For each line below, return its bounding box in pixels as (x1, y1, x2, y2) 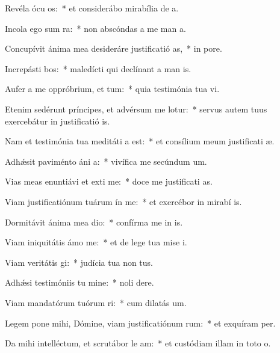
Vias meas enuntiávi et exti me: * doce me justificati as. (5, 175, 213, 188)
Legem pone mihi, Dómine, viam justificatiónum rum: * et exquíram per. (5, 316, 276, 329)
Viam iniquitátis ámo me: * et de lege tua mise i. (5, 236, 187, 248)
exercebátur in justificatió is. (5, 114, 110, 127)
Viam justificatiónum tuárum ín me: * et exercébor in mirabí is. (5, 195, 242, 207)
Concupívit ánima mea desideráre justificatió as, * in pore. (5, 42, 222, 55)
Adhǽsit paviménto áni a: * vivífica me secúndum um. (5, 155, 207, 167)
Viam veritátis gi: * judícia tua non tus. (5, 256, 153, 268)
